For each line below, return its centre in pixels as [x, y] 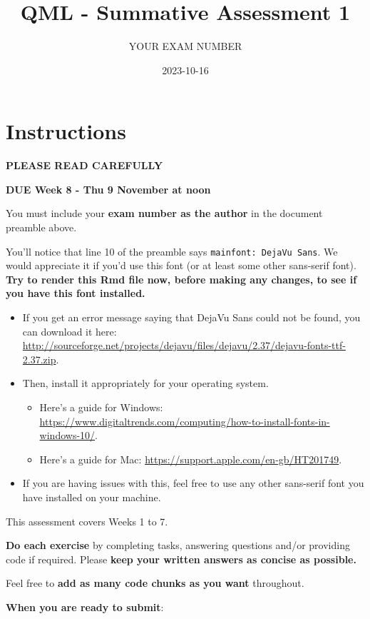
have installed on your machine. [92, 497]
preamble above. [41, 227]
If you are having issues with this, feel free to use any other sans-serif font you [193, 483]
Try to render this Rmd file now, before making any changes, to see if [181, 279]
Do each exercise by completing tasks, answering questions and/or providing [178, 545]
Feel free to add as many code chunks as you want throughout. [155, 583]
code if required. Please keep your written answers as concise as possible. [181, 559]
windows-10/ [67, 435]
